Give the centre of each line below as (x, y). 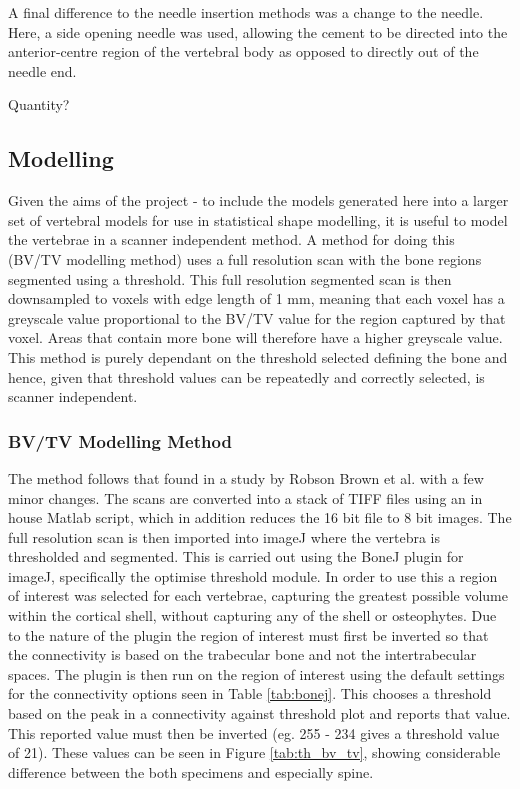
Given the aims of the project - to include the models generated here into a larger (258, 200)
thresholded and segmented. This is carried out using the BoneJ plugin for (236, 556)
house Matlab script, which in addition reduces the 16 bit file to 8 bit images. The (260, 517)
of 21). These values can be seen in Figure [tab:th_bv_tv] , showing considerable (254, 752)
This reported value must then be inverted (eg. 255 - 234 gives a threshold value (254, 732)
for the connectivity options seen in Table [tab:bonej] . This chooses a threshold (250, 693)
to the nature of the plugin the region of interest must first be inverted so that (248, 634)
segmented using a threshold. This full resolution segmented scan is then (230, 278)
